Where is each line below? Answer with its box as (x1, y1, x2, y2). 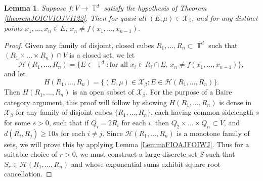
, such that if (49, 117, 89, 127)
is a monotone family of (177, 127, 250, 138)
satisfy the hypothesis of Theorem (104, 3, 207, 13)
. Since (102, 127, 123, 138)
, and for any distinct (191, 12, 258, 23)
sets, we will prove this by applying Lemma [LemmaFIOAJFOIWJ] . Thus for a (4, 139, 249, 149)
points (4, 23, 23, 33)
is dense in (219, 97, 252, 107)
